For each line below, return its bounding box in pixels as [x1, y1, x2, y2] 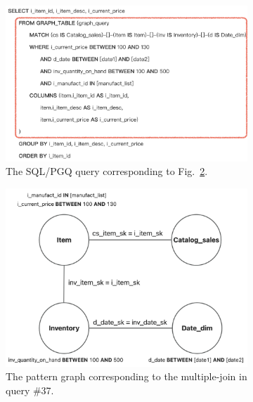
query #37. [6, 383, 54, 398]
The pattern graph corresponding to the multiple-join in [6, 369, 247, 384]
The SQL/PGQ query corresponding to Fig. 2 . [6, 164, 208, 179]
